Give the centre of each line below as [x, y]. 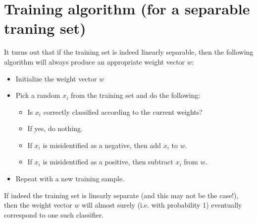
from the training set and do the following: [136, 95]
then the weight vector [38, 205]
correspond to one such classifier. [54, 214]
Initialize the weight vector [56, 78]
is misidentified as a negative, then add [102, 145]
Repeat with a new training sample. [70, 179]
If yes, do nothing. [55, 128]
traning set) [45, 28]
